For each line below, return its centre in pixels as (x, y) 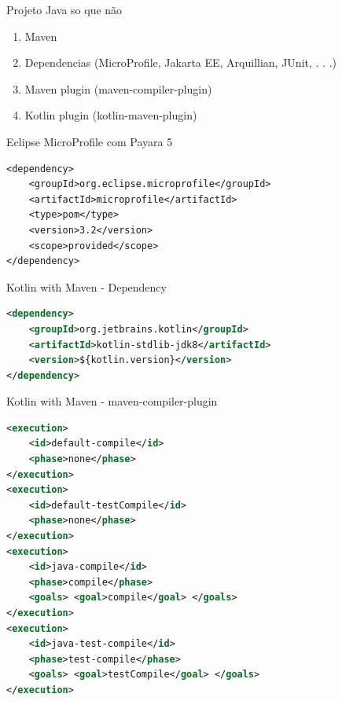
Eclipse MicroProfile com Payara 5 (90, 141)
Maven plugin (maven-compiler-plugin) (118, 88)
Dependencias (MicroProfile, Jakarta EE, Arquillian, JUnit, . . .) (180, 62)
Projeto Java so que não (64, 9)
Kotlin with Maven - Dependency (86, 286)
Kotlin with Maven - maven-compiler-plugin (112, 401)
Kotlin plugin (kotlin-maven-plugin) (111, 115)
